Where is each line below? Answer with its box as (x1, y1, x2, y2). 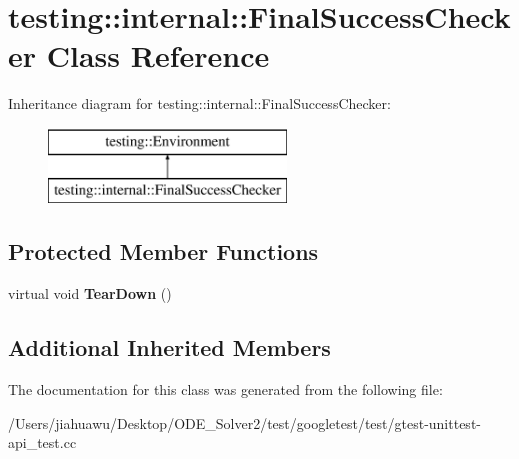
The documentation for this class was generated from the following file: (8, 379, 443, 400)
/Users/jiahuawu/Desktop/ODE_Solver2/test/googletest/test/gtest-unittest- (8, 412, 481, 433)
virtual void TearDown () (8, 283, 172, 304)
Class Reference (46, 35, 270, 76)
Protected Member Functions (8, 236, 319, 267)
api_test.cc (8, 432, 77, 453)
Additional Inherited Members (8, 332, 331, 363)
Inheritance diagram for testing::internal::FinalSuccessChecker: (8, 93, 391, 114)
